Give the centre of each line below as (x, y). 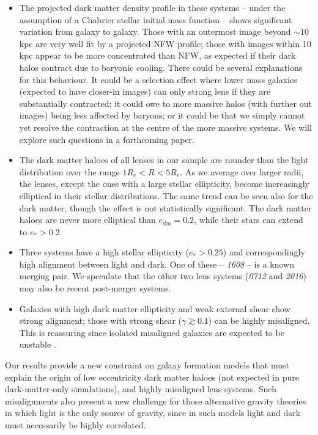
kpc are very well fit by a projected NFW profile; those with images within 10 (165, 43)
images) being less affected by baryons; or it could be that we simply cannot (162, 115)
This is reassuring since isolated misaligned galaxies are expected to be (152, 332)
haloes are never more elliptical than (87, 220)
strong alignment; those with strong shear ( (101, 320)
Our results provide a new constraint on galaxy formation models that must (147, 365)
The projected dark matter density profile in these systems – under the (152, 7)
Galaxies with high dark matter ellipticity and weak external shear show (155, 308)
